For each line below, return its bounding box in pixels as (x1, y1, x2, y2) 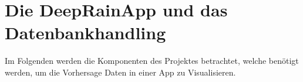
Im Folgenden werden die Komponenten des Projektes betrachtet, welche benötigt (5, 54, 299, 67)
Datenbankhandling (5, 20, 166, 45)
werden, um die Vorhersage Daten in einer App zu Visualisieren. (5, 66, 236, 78)
